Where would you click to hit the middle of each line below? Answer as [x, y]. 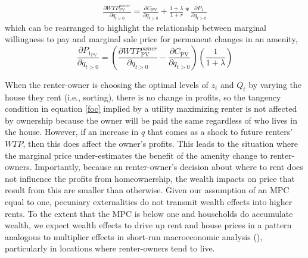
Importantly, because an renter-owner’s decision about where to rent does [169, 167]
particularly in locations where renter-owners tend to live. [110, 248]
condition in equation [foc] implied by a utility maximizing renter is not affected [151, 108]
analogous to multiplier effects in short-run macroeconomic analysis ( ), [134, 236]
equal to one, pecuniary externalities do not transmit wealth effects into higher [149, 201]
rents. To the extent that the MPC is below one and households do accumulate [149, 213]
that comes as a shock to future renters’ [220, 132]
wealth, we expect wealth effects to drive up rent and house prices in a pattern [148, 225]
